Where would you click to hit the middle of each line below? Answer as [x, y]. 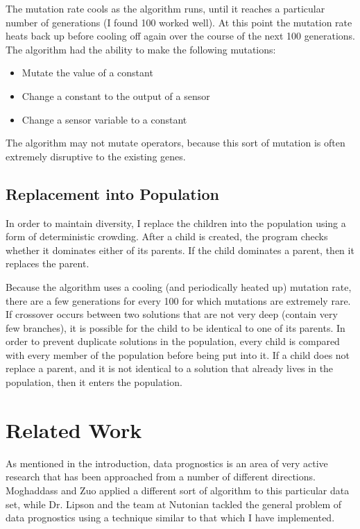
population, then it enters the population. [94, 382]
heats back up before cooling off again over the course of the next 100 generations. [180, 36]
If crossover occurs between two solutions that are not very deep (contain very [172, 314]
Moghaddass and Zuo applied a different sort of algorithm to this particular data [178, 490]
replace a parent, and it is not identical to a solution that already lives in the [170, 368]
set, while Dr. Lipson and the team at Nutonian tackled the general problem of [174, 504]
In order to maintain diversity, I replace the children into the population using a [176, 222]
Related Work [74, 429]
